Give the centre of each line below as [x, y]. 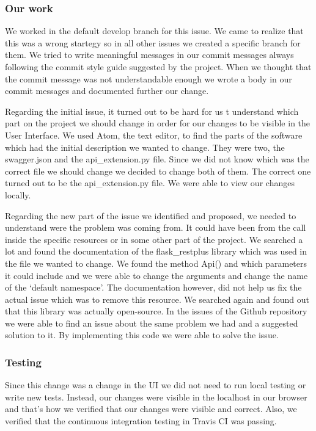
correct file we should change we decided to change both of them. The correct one [158, 171]
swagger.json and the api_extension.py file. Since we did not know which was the [157, 159]
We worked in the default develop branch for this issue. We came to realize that [154, 31]
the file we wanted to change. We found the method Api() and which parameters [156, 263]
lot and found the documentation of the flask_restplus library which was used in [156, 251]
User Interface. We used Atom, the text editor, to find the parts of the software [154, 135]
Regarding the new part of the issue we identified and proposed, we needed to [151, 215]
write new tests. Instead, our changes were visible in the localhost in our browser [156, 397]
